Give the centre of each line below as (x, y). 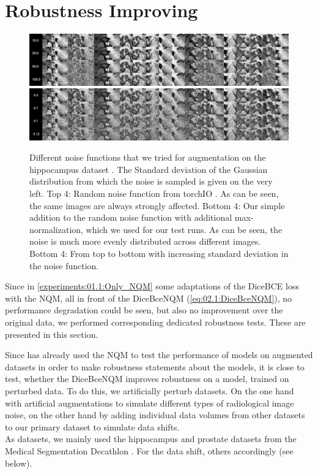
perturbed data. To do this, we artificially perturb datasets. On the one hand (150, 390)
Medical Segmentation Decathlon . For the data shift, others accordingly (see (149, 450)
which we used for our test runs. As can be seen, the (184, 229)
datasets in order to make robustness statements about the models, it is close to (155, 366)
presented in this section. (52, 334)
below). (19, 463)
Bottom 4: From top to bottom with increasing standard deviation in (159, 253)
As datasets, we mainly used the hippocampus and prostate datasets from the (151, 439)
